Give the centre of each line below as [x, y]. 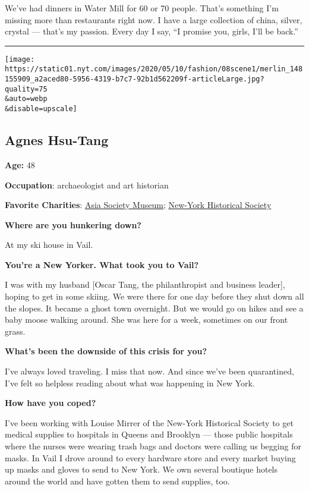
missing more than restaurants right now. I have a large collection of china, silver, [154, 19]
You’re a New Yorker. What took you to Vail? [102, 264]
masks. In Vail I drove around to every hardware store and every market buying [150, 457]
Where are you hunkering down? [73, 224]
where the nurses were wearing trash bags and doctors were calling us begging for [153, 446]
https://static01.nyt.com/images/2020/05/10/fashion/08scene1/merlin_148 [154, 69]
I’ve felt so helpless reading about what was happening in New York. [130, 383]
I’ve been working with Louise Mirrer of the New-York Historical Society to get [149, 422]
